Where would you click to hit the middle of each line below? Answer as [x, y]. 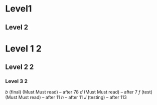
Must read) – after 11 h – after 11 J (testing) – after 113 [72, 97]
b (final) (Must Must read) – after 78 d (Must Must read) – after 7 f [73, 92]
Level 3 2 [17, 81]
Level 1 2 [23, 48]
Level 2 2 [20, 67]
